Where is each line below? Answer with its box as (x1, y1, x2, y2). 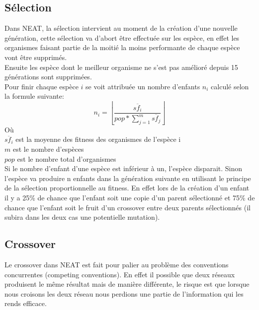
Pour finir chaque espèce (4, 81, 79, 91)
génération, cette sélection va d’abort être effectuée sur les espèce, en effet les (4, 32, 240, 43)
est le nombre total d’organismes (17, 153, 116, 164)
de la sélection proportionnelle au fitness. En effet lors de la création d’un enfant (4, 183, 250, 193)
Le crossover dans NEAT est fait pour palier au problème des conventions (4, 259, 229, 269)
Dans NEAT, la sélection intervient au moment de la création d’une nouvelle (4, 23, 238, 33)
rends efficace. (4, 298, 47, 309)
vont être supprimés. (4, 52, 67, 62)
